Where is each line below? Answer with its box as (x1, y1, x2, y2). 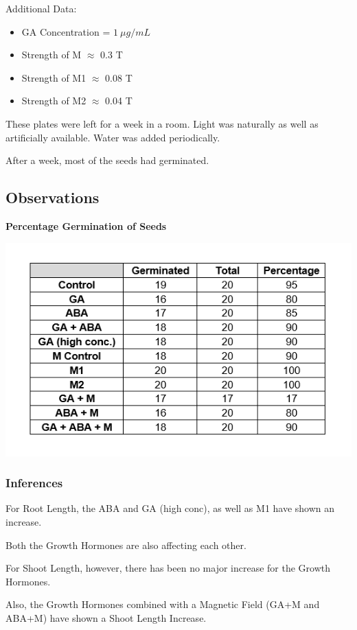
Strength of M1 (21, 70, 87, 84)
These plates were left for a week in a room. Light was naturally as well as (5, 116, 319, 130)
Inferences (5, 474, 63, 491)
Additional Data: (5, 1, 77, 15)
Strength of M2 (21, 93, 87, 108)
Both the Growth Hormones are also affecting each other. (5, 537, 246, 552)
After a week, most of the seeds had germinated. (5, 153, 209, 167)
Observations (5, 187, 100, 208)
